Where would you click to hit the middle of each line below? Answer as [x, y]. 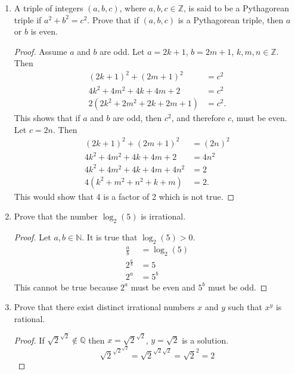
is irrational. [163, 216]
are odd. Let [122, 51]
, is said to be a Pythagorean [236, 8]
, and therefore [198, 118]
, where [133, 8]
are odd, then [137, 118]
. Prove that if [113, 19]
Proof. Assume [41, 51]
